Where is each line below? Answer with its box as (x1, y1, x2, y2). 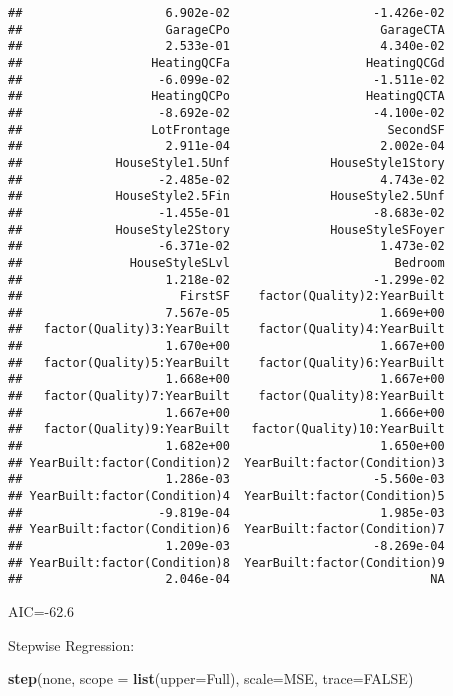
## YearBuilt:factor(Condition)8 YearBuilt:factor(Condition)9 (8, 555, 445, 570)
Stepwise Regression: (8, 634, 135, 655)
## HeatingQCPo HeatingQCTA (8, 89, 445, 104)
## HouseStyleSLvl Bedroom (8, 255, 445, 270)
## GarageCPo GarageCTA (8, 22, 445, 37)
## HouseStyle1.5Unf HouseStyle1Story (8, 155, 445, 170)
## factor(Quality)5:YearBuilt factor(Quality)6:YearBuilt (8, 355, 445, 370)
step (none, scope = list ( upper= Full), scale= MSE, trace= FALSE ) (8, 668, 414, 689)
